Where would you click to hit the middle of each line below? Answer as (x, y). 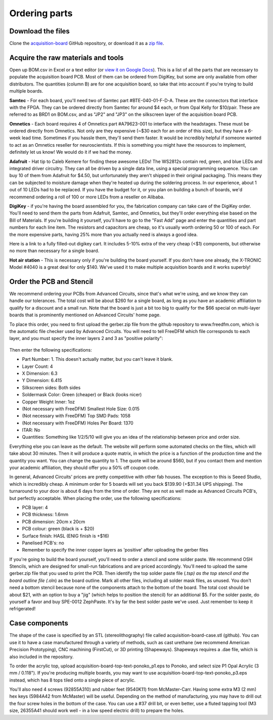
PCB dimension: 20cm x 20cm (54, 522)
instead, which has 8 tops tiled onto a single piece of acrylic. (73, 680)
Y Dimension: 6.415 (42, 380)
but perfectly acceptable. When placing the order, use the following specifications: (96, 498)
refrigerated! (22, 609)
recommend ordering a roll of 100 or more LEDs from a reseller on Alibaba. (87, 197)
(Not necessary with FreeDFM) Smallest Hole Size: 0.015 (81, 409)
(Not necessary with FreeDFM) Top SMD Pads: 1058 (76, 416)
